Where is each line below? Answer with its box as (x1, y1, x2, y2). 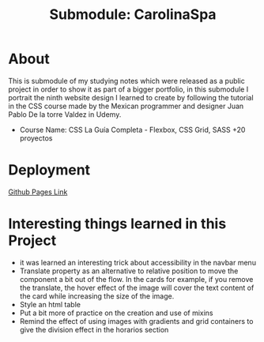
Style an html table (19, 299, 81, 309)
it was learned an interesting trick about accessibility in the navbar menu (19, 257, 257, 267)
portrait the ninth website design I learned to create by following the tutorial (8, 92, 255, 102)
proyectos (19, 133, 53, 143)
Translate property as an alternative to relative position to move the (19, 266, 239, 276)
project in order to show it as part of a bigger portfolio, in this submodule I (8, 85, 249, 94)
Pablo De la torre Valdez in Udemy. (8, 109, 122, 119)
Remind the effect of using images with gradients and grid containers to (19, 316, 254, 325)
